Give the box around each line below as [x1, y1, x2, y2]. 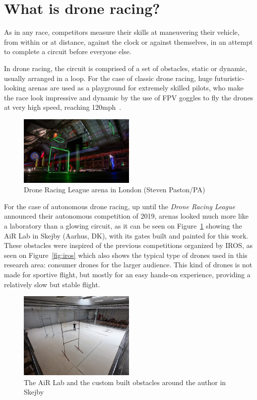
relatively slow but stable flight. [4, 279, 100, 289]
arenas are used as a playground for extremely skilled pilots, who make [28, 82, 244, 93]
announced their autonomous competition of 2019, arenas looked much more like [4, 211, 249, 221]
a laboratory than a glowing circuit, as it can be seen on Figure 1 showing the [4, 220, 242, 231]
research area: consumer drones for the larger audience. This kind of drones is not [4, 259, 253, 270]
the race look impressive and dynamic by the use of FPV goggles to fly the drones [4, 92, 254, 102]
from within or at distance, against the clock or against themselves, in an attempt [4, 36, 253, 47]
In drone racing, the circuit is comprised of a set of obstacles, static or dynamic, [4, 63, 247, 73]
